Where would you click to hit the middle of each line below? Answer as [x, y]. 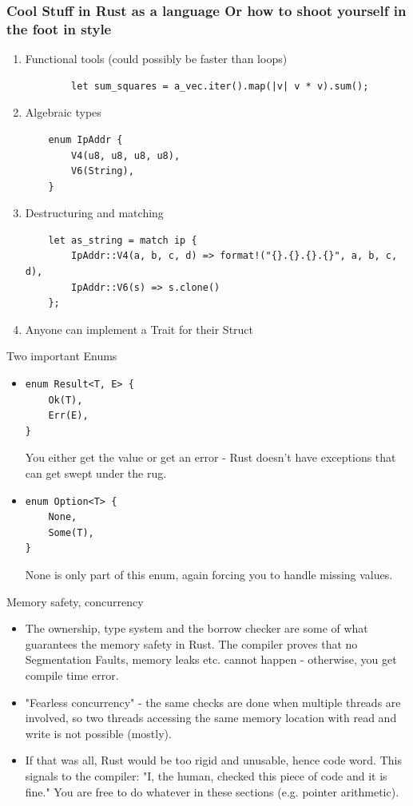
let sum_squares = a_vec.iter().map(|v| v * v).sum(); [220, 86]
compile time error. [72, 675]
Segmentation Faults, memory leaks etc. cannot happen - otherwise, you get [211, 659]
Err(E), [68, 416]
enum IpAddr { [85, 139]
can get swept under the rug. [96, 473]
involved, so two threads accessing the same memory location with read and [211, 718]
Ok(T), [66, 400]
